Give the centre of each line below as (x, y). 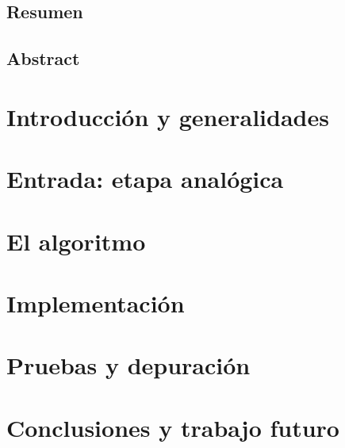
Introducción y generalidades (168, 116)
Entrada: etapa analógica (145, 179)
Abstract (43, 58)
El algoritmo (76, 241)
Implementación (96, 302)
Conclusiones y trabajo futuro (173, 427)
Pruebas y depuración (128, 365)
